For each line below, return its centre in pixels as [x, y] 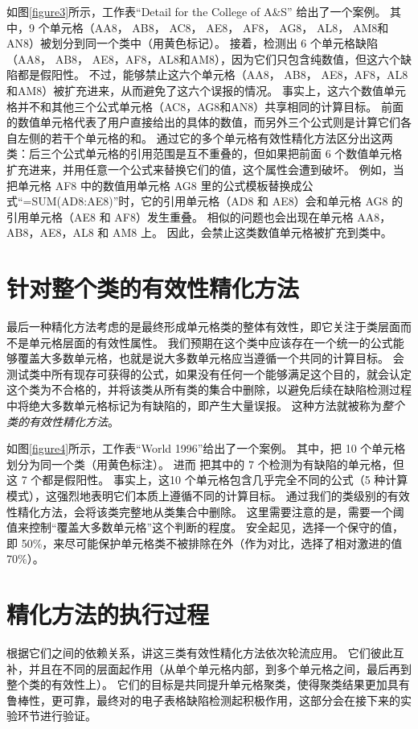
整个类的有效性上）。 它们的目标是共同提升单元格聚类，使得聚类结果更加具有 [208, 684]
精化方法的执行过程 [108, 614]
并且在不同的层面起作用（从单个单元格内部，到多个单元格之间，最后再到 [220, 668]
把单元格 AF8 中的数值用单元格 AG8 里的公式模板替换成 [154, 185]
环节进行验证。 [57, 716]
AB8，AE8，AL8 [50, 232]
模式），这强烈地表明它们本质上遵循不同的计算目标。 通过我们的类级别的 [197, 495]
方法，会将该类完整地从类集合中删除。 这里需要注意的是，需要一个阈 [222, 511]
